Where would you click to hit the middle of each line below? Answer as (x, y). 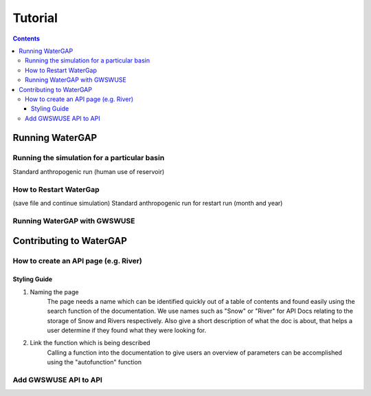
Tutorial (35, 18)
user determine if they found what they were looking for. (126, 331)
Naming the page (54, 291)
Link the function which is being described (90, 343)
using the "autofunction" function (94, 362)
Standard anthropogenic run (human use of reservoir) (89, 171)
